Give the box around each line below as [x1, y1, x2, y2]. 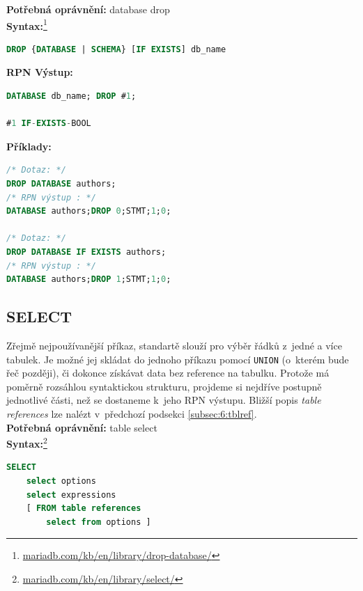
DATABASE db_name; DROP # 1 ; [6, 91, 137, 102]
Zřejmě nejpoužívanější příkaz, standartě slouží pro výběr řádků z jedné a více [6, 338, 342, 352]
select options [26, 476, 96, 487]
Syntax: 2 [6, 434, 47, 450]
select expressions [26, 489, 116, 500]
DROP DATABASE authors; [6, 179, 116, 189]
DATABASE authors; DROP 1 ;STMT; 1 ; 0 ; [6, 274, 171, 285]
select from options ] [46, 517, 151, 527]
